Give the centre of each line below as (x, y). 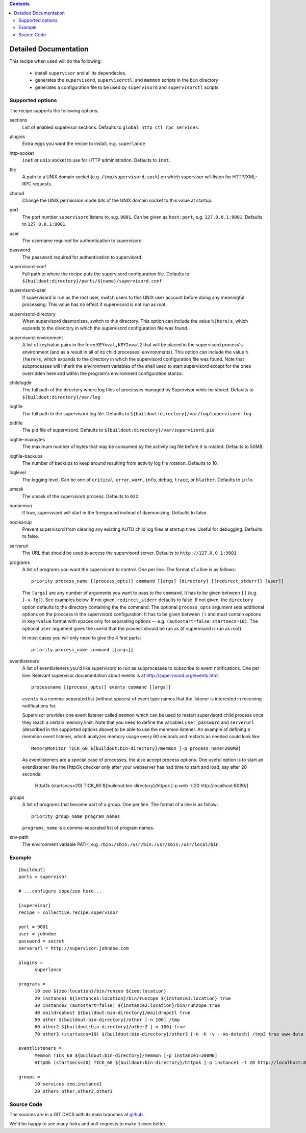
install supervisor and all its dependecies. (81, 73)
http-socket (22, 153)
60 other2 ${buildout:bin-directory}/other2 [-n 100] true (110, 1027)
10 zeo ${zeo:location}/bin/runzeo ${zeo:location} (100, 991)
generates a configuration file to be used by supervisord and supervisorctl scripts (127, 87)
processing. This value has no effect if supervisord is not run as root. (95, 304)
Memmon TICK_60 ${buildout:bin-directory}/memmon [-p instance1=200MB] (126, 1055)
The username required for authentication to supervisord (82, 241)
